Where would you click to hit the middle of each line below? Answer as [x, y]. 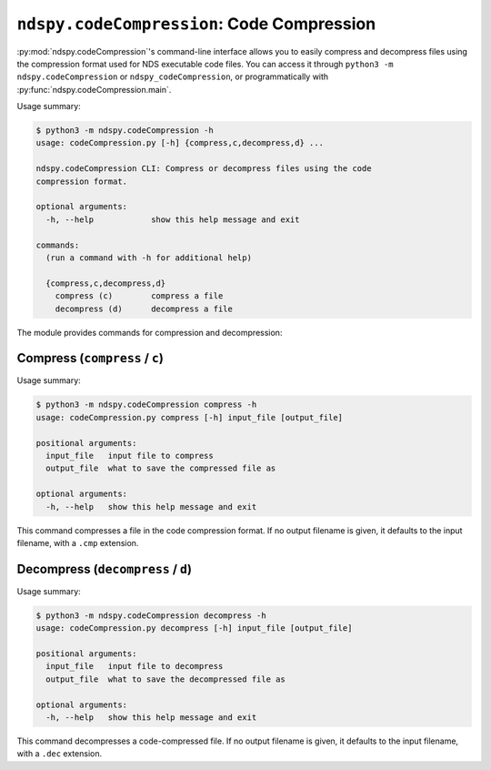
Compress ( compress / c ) [90, 358]
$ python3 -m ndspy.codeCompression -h [125, 131]
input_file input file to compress [130, 456]
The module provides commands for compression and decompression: [150, 332]
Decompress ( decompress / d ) [105, 569]
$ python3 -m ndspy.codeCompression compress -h [146, 405]
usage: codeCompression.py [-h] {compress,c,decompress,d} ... [180, 143]
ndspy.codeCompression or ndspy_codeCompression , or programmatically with [173, 76]
